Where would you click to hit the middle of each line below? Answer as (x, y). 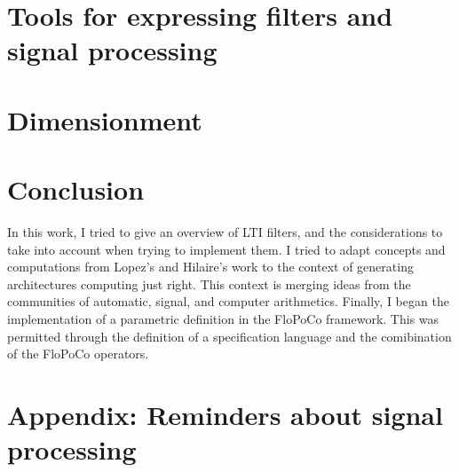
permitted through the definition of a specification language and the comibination (229, 336)
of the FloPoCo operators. (78, 354)
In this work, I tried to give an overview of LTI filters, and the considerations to (225, 232)
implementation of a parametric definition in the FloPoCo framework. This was (223, 319)
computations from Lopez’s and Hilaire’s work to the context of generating (210, 267)
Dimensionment (105, 119)
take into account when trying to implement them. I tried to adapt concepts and (226, 249)
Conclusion (76, 189)
